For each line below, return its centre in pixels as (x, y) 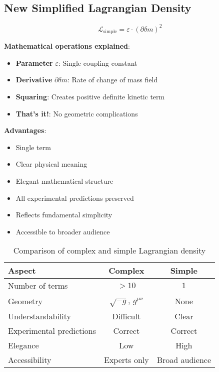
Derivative (34, 80)
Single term (33, 147)
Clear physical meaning (51, 164)
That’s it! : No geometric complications (77, 113)
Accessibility (30, 359)
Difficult (126, 316)
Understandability (39, 316)
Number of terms (38, 286)
